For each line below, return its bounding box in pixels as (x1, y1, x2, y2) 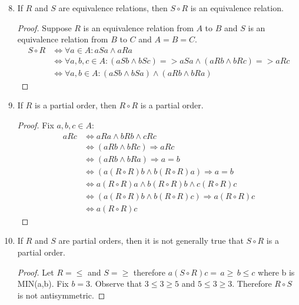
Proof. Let (17, 266, 54, 278)
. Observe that (90, 277, 142, 290)
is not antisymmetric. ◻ (17, 289, 105, 301)
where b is (258, 266, 295, 278)
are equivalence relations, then (58, 2, 168, 14)
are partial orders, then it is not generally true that (58, 234, 244, 247)
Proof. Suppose (17, 21, 72, 34)
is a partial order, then (35, 99, 117, 111)
